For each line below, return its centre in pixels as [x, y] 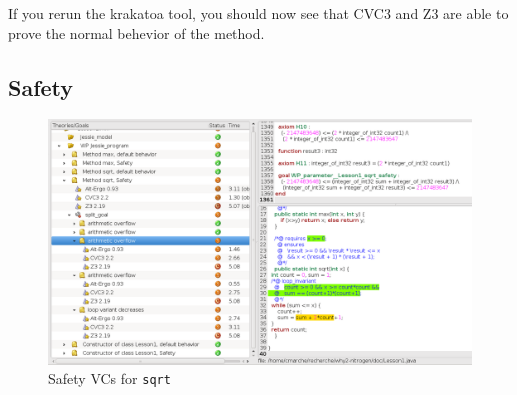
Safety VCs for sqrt [109, 378]
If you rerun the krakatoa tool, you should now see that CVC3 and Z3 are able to [258, 13]
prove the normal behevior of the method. [136, 32]
